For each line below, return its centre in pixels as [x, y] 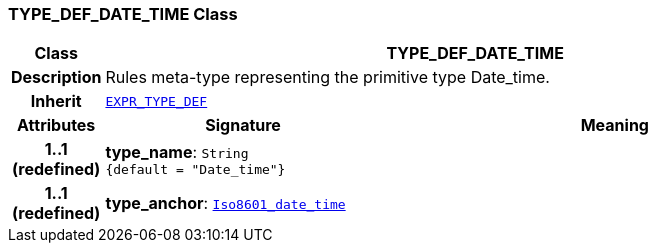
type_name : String [177, 151]
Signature [243, 125]
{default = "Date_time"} [195, 169]
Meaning [614, 125]
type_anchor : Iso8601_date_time [225, 203]
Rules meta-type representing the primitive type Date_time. [327, 77]
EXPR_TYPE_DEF [156, 101]
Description [56, 77]
